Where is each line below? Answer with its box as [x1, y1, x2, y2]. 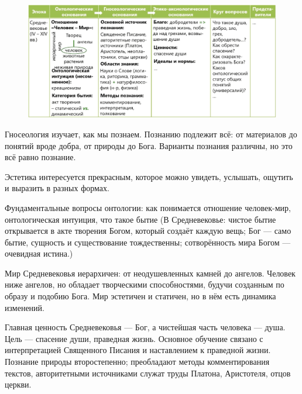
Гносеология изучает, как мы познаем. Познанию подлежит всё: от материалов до [5, 127, 297, 140]
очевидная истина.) [5, 247, 73, 260]
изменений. [5, 301, 44, 313]
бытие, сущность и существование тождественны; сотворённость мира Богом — [5, 236, 291, 248]
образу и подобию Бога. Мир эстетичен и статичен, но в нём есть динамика [5, 290, 276, 302]
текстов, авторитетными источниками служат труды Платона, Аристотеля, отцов [5, 367, 291, 379]
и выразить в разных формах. [5, 182, 109, 194]
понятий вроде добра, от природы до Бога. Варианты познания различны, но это [5, 139, 293, 151]
